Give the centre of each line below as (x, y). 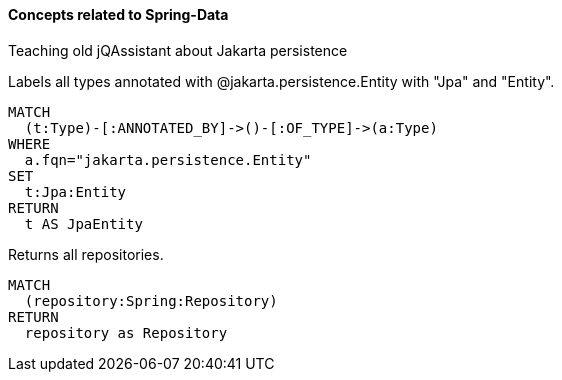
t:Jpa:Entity (75, 191)
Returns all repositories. (86, 254)
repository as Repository (126, 332)
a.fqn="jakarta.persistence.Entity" (168, 159)
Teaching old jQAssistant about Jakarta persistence (178, 50)
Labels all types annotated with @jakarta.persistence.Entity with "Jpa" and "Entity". (281, 81)
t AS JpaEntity (83, 223)
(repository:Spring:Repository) (151, 300)
